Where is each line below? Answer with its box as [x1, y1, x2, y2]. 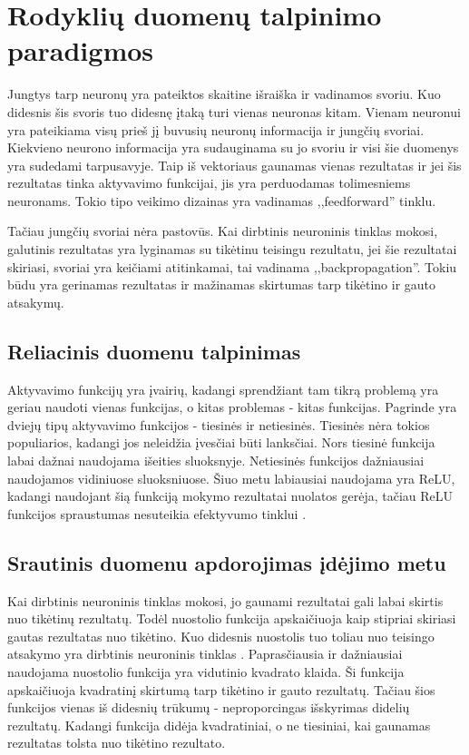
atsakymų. [7, 292, 64, 311]
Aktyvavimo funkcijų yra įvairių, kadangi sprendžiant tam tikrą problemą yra [7, 379, 439, 398]
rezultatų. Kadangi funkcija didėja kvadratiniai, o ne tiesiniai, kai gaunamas [7, 715, 431, 734]
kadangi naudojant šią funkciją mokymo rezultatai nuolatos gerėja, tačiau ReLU [7, 486, 454, 505]
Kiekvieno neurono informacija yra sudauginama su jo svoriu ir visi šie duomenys [7, 138, 459, 157]
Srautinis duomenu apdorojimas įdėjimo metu [7, 548, 446, 576]
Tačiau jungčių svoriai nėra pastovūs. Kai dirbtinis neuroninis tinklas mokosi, [7, 221, 438, 240]
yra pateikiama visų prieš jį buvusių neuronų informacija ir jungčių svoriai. [7, 120, 425, 139]
